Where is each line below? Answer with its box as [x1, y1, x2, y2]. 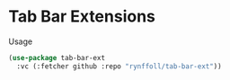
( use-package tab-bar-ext [8, 53, 105, 62]
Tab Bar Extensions [8, 6, 156, 27]
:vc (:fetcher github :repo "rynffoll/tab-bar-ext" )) [16, 61, 222, 71]
